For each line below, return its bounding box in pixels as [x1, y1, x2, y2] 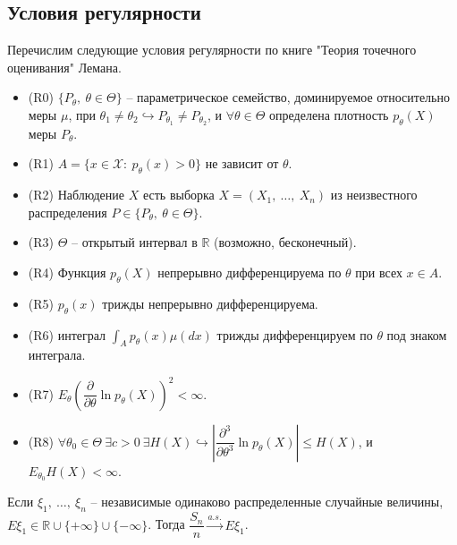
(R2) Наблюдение [28, 185, 125, 204]
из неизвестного [330, 185, 418, 204]
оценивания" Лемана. [7, 57, 122, 76]
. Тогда [148, 515, 185, 533]
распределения [28, 202, 107, 221]
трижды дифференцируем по [216, 325, 373, 344]
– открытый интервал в [72, 233, 198, 251]
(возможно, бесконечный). [214, 233, 357, 251]
